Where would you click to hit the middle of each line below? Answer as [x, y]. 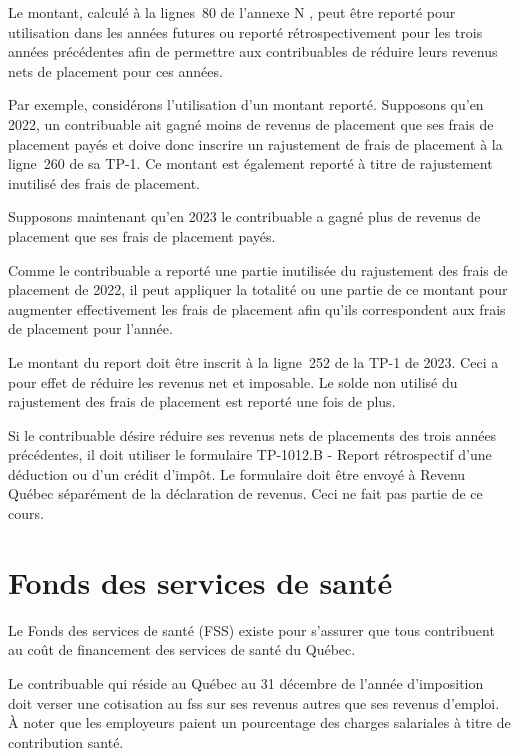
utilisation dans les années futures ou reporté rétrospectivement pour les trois [245, 31]
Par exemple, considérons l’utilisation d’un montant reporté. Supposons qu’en [246, 104]
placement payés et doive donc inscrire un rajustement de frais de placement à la [255, 143]
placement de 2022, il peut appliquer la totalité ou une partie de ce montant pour [258, 289]
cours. [26, 513]
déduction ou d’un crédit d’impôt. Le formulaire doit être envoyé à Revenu [237, 473]
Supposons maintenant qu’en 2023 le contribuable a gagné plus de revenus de [244, 216]
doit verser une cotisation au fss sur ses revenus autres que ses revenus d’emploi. [254, 702]
